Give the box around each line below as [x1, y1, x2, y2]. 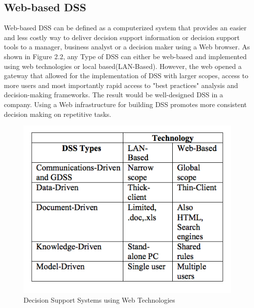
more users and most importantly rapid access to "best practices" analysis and [4, 80, 238, 90]
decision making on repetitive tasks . [4, 109, 112, 119]
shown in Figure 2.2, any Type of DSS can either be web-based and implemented [4, 51, 247, 61]
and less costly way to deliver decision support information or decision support [4, 32, 240, 42]
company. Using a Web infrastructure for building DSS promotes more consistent [4, 99, 247, 109]
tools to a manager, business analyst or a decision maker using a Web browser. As [4, 42, 250, 52]
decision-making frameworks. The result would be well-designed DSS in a [4, 89, 223, 100]
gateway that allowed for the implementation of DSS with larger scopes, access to [4, 70, 249, 81]
